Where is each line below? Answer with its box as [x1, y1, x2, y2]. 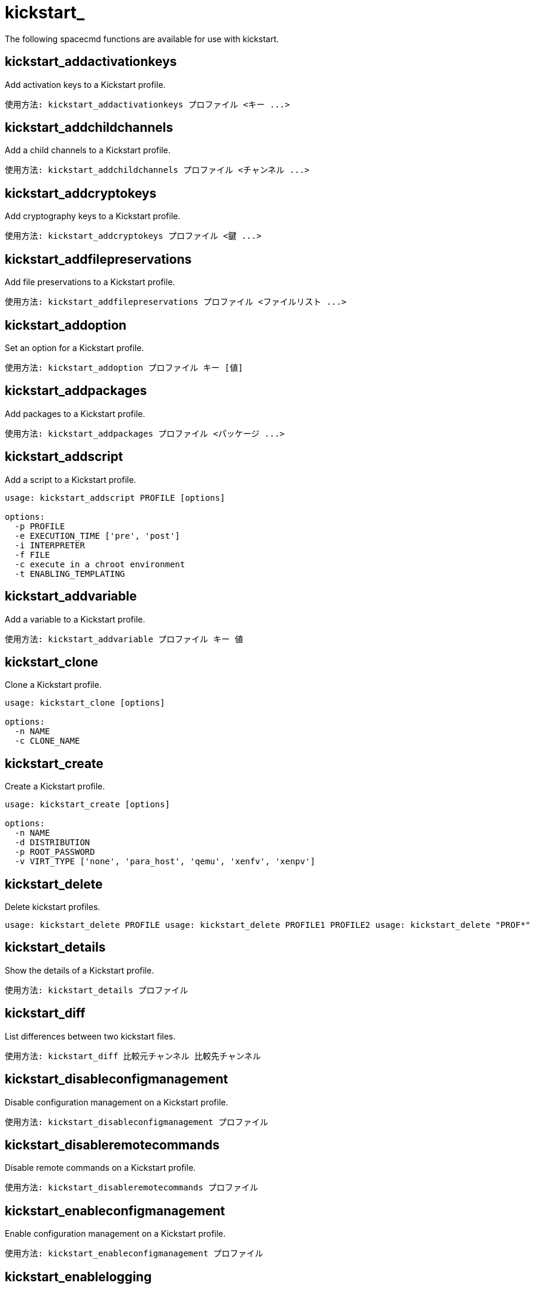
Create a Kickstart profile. [5, 781, 105, 792]
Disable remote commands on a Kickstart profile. [5, 1162, 196, 1173]
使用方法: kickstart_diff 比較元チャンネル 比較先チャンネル [5, 1051, 261, 1061]
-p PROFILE [14, 521, 65, 531]
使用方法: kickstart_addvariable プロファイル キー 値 [5, 634, 244, 644]
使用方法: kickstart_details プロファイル [5, 985, 188, 995]
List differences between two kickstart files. [5, 1031, 176, 1041]
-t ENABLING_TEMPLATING [14, 568, 125, 579]
